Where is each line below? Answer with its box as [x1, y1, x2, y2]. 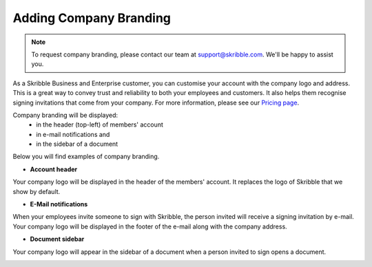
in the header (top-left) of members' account [36, 120, 163, 129]
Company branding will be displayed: [12, 111, 118, 119]
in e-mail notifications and [36, 130, 110, 138]
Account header [30, 165, 78, 173]
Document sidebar [30, 235, 85, 244]
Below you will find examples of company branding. [12, 152, 160, 161]
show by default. [12, 187, 61, 195]
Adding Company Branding [12, 10, 172, 25]
